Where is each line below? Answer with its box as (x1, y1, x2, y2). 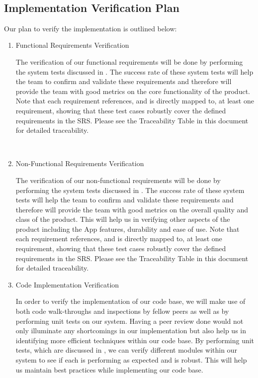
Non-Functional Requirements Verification (15, 158, 144, 169)
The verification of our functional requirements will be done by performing (15, 56, 243, 67)
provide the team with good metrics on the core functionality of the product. (15, 86, 250, 96)
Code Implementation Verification (15, 279, 119, 289)
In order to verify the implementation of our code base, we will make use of (15, 296, 246, 306)
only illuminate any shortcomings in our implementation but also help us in (15, 325, 246, 336)
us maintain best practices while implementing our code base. (15, 364, 203, 375)
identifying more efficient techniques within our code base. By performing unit (15, 335, 255, 345)
